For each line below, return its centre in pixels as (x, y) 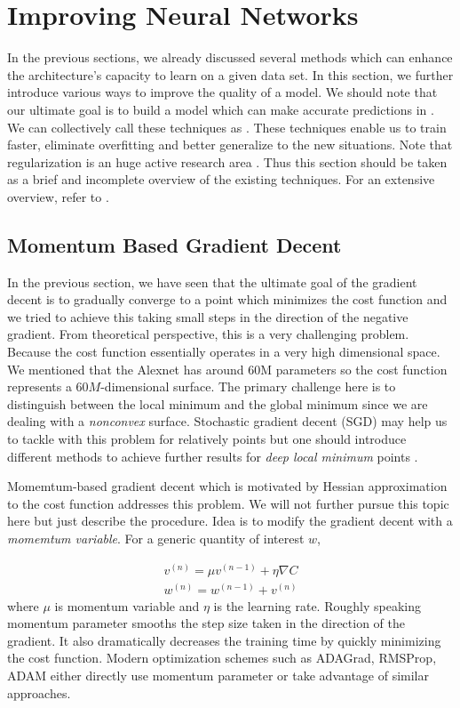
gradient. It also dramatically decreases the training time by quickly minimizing (224, 640)
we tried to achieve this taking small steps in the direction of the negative (208, 316)
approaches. (39, 692)
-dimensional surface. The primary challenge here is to (248, 386)
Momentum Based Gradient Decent (174, 244)
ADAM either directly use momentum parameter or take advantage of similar (218, 676)
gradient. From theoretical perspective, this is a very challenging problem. (208, 334)
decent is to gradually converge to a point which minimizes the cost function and (227, 299)
